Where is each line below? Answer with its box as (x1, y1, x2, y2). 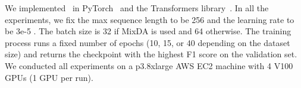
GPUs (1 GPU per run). (5, 71, 93, 83)
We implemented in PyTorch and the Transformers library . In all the (5, 2, 269, 14)
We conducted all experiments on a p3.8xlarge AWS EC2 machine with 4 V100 (5, 59, 293, 71)
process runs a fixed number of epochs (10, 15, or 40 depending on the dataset (5, 36, 290, 48)
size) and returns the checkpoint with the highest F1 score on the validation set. (5, 48, 297, 60)
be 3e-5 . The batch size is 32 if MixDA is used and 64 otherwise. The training (5, 25, 291, 37)
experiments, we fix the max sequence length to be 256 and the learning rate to (5, 13, 294, 25)
